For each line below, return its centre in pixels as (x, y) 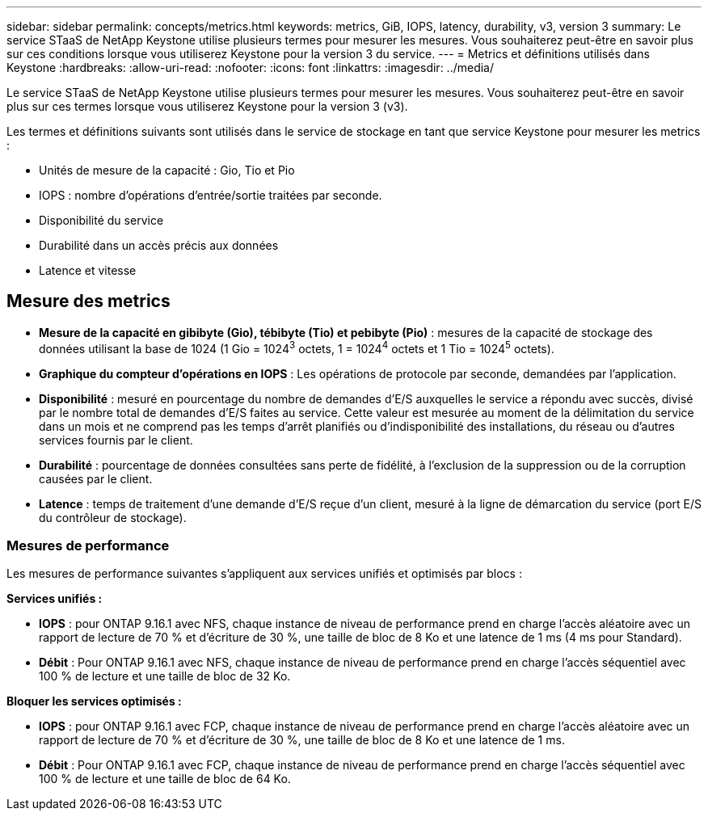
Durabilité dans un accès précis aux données (159, 245)
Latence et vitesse (88, 270)
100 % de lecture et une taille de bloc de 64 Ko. (165, 779)
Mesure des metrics (88, 301)
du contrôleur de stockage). (113, 517)
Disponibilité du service (101, 220)
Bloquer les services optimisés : (94, 701)
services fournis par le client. (116, 440)
